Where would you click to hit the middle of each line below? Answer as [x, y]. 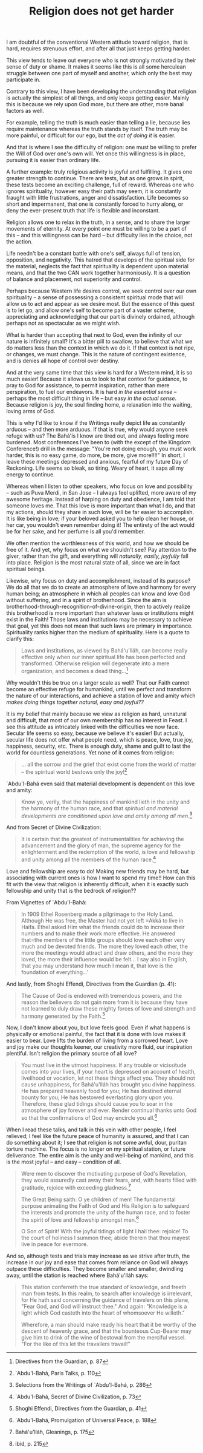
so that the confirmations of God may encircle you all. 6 [89, 1117]
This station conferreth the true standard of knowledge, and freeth [104, 1287]
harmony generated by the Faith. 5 [63, 1015]
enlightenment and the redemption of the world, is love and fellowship [108, 852]
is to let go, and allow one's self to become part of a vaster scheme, [91, 310]
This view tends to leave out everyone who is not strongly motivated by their [101, 60]
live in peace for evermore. [55, 1244]
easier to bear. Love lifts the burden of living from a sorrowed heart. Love [97, 1041]
